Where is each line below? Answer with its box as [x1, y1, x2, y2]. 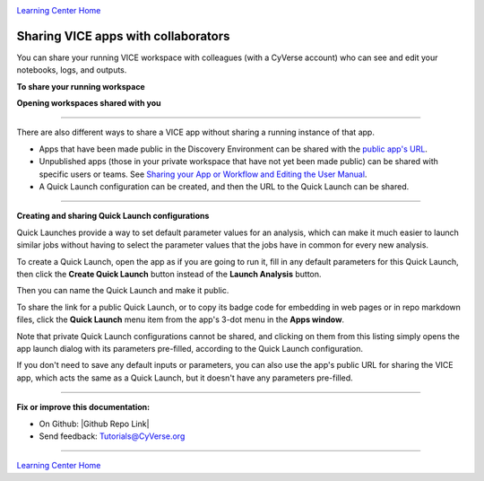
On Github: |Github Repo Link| [39, 418, 150, 429]
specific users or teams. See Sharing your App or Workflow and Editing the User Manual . [39, 169, 367, 179]
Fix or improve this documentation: [16, 402, 151, 413]
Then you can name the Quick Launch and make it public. [16, 285, 229, 296]
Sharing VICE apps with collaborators [16, 28, 230, 44]
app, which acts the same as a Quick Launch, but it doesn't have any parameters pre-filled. [16, 372, 353, 383]
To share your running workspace [16, 81, 145, 92]
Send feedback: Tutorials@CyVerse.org [39, 431, 186, 442]
